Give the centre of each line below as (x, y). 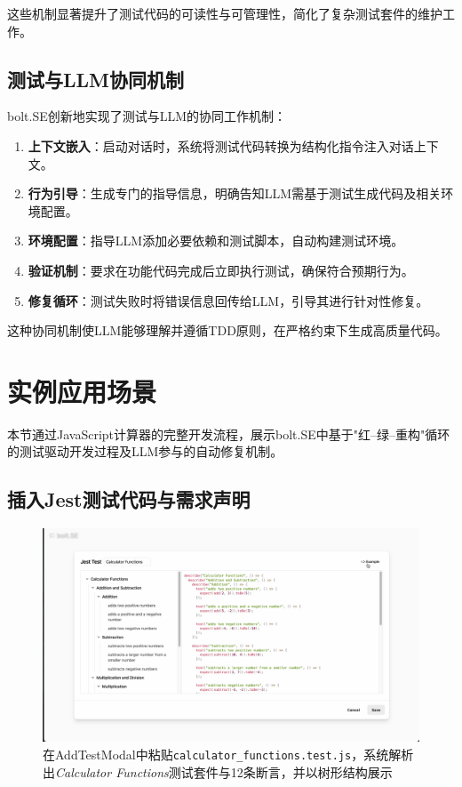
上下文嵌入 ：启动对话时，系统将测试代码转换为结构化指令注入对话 (221, 145)
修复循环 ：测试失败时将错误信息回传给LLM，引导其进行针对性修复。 (228, 300)
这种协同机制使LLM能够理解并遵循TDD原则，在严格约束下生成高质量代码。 (227, 330)
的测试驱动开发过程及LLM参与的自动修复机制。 (145, 451)
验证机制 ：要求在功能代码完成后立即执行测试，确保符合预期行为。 (221, 270)
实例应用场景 (82, 391)
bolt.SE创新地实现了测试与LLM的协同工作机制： (147, 116)
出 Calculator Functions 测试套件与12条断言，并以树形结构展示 (218, 771)
